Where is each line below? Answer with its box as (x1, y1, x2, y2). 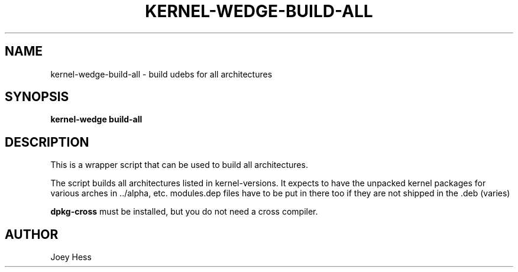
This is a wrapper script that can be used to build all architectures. (50, 160, 308, 170)
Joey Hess (50, 252, 92, 263)
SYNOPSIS (5, 89, 69, 105)
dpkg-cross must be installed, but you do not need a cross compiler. (50, 206, 318, 217)
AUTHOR (5, 226, 59, 242)
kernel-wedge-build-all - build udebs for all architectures (50, 69, 273, 79)
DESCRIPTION (5, 134, 89, 150)
